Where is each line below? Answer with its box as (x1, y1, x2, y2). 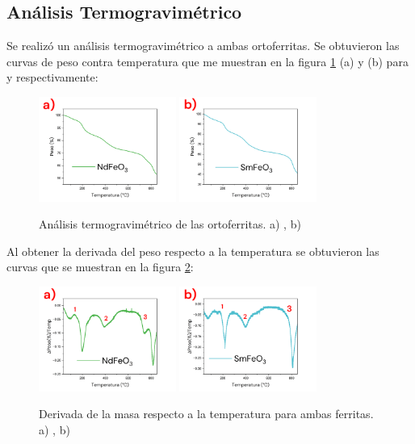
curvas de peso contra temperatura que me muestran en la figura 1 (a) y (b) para (6, 52, 409, 69)
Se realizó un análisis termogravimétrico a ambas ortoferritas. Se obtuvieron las (6, 37, 400, 54)
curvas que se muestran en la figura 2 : (6, 258, 194, 275)
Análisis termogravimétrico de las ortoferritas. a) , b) (39, 216, 301, 232)
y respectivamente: (6, 69, 99, 86)
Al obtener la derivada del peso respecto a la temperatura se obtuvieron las (6, 242, 379, 259)
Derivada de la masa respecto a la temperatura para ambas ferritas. (39, 405, 374, 422)
